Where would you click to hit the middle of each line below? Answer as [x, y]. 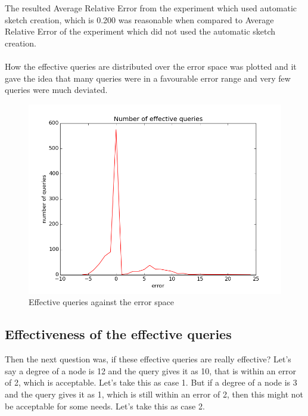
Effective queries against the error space [101, 302]
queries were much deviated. [56, 90]
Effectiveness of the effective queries [118, 334]
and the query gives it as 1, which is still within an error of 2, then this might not [154, 394]
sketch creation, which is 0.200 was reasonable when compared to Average [139, 19]
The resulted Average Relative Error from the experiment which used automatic [151, 8]
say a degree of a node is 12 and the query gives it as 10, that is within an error [150, 370]
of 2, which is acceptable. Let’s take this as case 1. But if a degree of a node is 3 [151, 382]
